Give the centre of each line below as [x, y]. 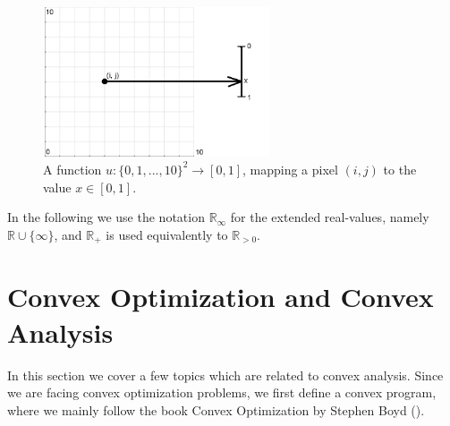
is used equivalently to [167, 234]
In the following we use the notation [106, 217]
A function [72, 169]
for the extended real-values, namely [330, 217]
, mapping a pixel [290, 169]
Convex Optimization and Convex [221, 297]
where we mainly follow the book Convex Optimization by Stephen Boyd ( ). [216, 409]
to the [400, 169]
